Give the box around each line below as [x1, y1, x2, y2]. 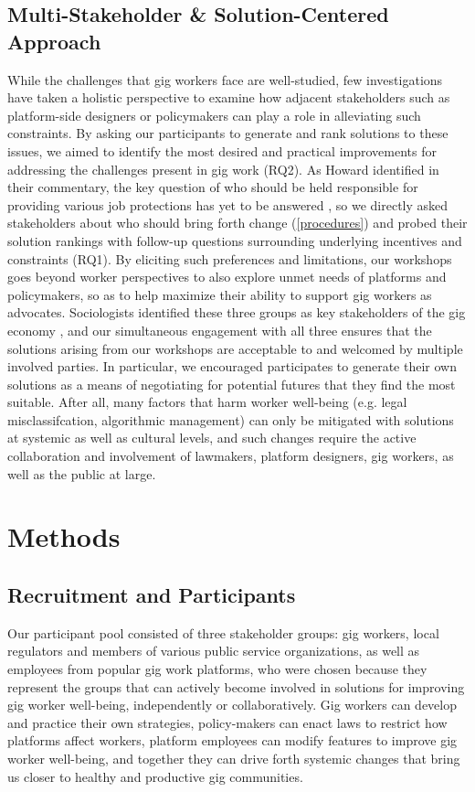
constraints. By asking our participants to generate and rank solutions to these [7, 123, 449, 143]
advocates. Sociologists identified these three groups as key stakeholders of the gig [7, 303, 466, 322]
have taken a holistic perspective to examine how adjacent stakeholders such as [7, 88, 450, 107]
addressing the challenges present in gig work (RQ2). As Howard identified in [7, 159, 439, 178]
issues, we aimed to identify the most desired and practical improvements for [7, 141, 437, 160]
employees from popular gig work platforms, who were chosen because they [7, 659, 427, 679]
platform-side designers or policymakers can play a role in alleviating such [7, 105, 421, 124]
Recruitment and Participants [7, 581, 296, 609]
